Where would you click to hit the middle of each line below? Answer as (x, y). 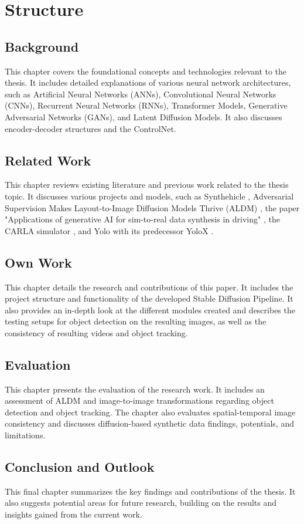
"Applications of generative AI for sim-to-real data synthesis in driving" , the (142, 219)
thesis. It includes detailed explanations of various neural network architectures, (148, 82)
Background (42, 46)
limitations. (25, 435)
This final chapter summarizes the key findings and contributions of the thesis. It (150, 491)
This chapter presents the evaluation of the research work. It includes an (135, 389)
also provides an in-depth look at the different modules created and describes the (150, 310)
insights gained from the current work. (74, 514)
